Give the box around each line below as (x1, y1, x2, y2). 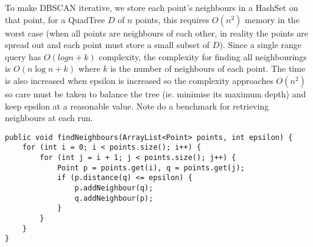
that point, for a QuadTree (5, 13, 105, 26)
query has (5, 50, 41, 63)
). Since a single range (219, 38, 302, 51)
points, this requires (135, 13, 209, 26)
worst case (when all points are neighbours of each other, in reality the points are (5, 26, 308, 39)
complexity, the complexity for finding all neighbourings (99, 50, 307, 63)
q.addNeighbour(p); (74, 193, 153, 203)
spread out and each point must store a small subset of (5, 38, 210, 51)
